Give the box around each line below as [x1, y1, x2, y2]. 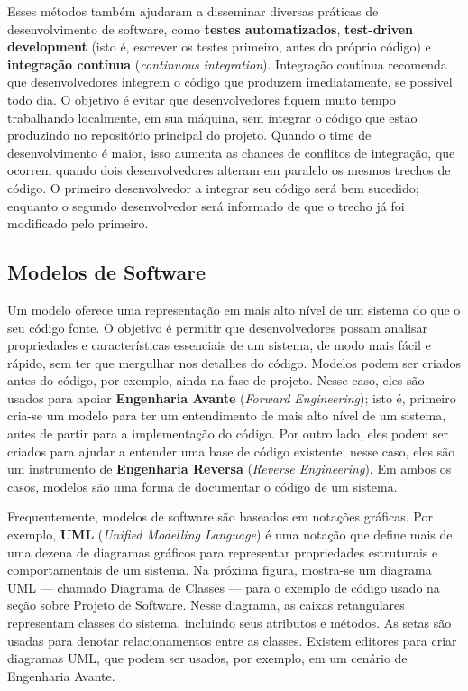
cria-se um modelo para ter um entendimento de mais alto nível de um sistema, [7, 406, 446, 425]
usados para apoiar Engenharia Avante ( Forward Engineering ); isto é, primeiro [7, 388, 456, 407]
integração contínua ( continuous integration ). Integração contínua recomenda [7, 54, 447, 73]
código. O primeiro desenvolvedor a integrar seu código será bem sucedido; [7, 178, 419, 197]
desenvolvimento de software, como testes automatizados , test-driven [7, 19, 414, 38]
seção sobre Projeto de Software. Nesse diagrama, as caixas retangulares [7, 595, 405, 614]
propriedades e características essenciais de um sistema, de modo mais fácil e [7, 336, 431, 355]
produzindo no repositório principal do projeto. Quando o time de [7, 125, 372, 144]
